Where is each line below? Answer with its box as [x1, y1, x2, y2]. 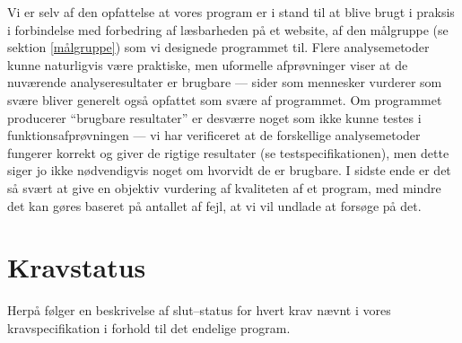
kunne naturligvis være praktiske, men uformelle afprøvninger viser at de [7, 55, 408, 74]
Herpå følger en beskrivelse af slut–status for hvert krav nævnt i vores [7, 301, 391, 320]
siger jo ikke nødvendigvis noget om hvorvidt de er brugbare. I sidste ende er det [7, 161, 451, 180]
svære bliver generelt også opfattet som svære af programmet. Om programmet [7, 90, 442, 109]
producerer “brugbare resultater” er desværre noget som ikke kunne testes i [7, 108, 422, 127]
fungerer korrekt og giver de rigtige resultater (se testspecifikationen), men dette [7, 143, 449, 162]
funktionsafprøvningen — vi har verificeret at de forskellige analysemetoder [7, 126, 421, 145]
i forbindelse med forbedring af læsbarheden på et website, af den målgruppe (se [7, 20, 449, 39]
